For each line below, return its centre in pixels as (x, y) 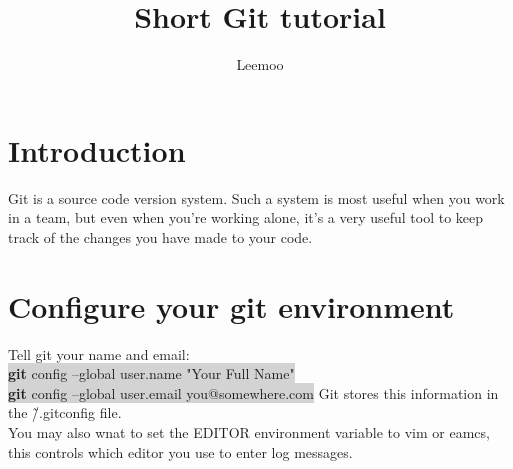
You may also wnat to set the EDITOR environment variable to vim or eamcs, (249, 431)
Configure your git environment (231, 305)
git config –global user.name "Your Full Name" (151, 373)
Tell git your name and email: (99, 353)
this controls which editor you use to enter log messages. (180, 451)
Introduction (97, 149)
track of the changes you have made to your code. (160, 236)
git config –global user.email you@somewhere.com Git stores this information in (253, 392)
